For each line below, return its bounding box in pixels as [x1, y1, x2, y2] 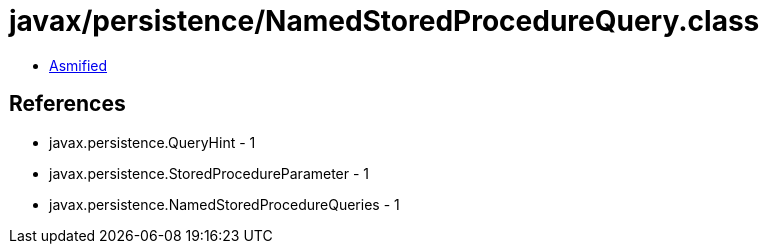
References [9, 91, 126, 117]
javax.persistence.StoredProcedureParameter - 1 [49, 164, 370, 182]
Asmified [49, 56, 108, 74]
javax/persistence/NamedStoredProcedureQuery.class [9, 4, 760, 38]
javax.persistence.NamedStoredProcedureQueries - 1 [49, 195, 400, 213]
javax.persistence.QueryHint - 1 [49, 133, 256, 151]
